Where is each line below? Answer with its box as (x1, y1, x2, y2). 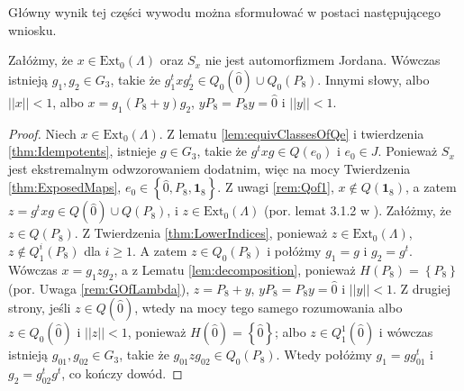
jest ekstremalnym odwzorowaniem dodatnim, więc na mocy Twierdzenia (8, 159, 411, 177)
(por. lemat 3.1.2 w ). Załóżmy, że (263, 201, 451, 220)
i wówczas (378, 323, 433, 341)
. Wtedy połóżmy (276, 345, 372, 364)
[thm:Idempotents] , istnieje (8, 141, 157, 160)
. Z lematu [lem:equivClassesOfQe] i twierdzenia (159, 123, 424, 142)
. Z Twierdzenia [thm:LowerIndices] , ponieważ (74, 223, 328, 242)
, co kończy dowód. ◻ (61, 363, 183, 382)
